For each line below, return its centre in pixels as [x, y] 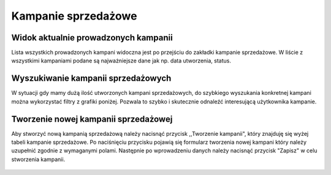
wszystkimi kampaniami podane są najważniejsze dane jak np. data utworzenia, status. [121, 61]
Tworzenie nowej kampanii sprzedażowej [92, 119]
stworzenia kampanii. [38, 159]
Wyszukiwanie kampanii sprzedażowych [91, 79]
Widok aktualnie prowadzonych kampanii [92, 38]
